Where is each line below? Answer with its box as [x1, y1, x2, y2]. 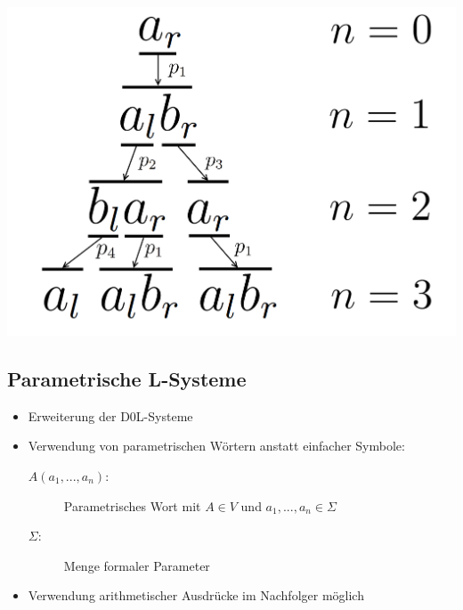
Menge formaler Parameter [63, 556, 210, 574]
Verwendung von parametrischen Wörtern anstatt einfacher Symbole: [28, 436, 405, 455]
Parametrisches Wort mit [63, 496, 201, 515]
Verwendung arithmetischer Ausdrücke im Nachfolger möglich [28, 586, 364, 605]
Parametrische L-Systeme [7, 364, 247, 392]
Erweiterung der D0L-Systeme [28, 406, 193, 425]
